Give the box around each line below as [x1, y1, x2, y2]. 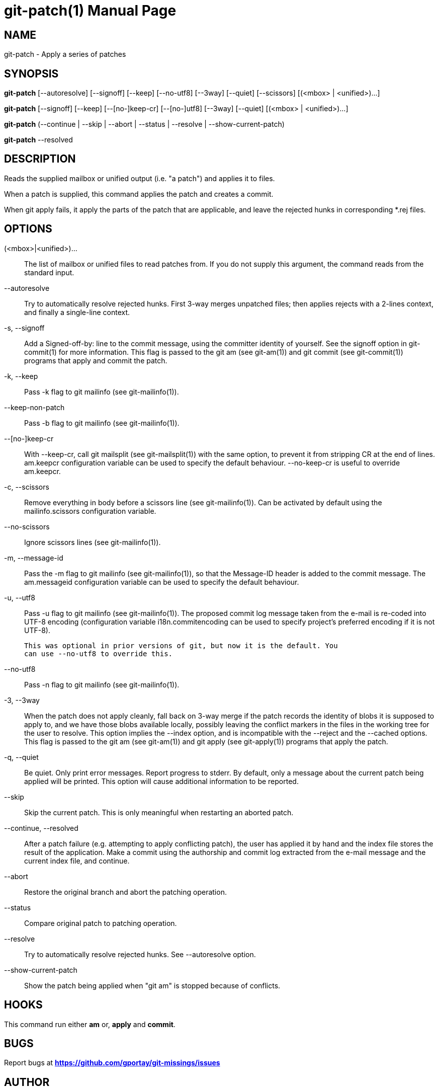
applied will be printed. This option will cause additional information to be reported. [24, 776, 299, 786]
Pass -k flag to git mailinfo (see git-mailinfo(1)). [24, 387, 179, 396]
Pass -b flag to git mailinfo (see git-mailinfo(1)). [24, 418, 180, 427]
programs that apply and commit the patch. [24, 356, 167, 365]
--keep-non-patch [4, 403, 65, 412]
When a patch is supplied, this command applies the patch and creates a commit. [4, 189, 274, 198]
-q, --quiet [4, 752, 39, 761]
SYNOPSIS [4, 67, 59, 80]
